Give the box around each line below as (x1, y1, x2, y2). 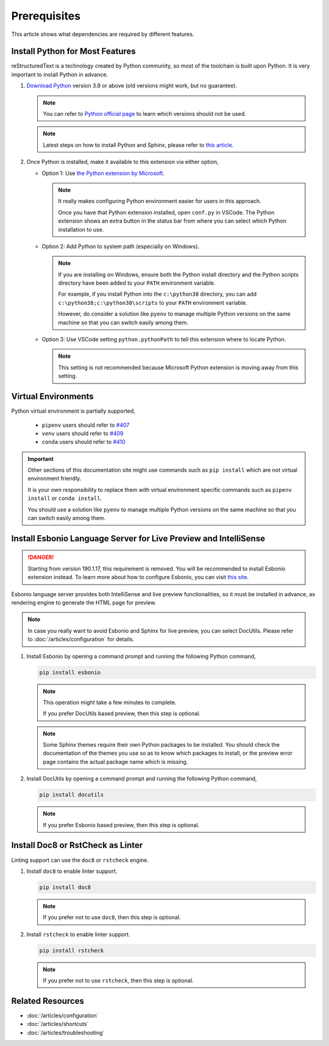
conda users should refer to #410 (41, 438, 126, 446)
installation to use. (58, 226, 104, 233)
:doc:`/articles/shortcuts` (26, 1020, 89, 1028)
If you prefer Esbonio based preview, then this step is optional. (43, 821, 200, 828)
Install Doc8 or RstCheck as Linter (11, 840, 143, 850)
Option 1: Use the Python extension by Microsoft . (41, 169, 164, 177)
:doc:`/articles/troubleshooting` (26, 1029, 105, 1036)
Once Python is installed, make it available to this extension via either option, (26, 158, 219, 166)
